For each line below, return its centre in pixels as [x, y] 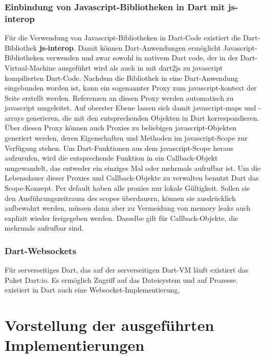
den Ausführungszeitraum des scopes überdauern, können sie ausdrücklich [120, 198]
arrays [14, 117]
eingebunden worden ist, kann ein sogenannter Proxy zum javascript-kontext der [131, 88]
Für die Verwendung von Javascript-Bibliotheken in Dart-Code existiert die [123, 38]
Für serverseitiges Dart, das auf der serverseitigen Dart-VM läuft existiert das [127, 270]
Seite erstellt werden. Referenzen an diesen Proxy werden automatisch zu [119, 97]
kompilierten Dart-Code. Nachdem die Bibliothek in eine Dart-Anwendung [122, 77]
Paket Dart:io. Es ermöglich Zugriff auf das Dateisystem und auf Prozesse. [121, 279]
